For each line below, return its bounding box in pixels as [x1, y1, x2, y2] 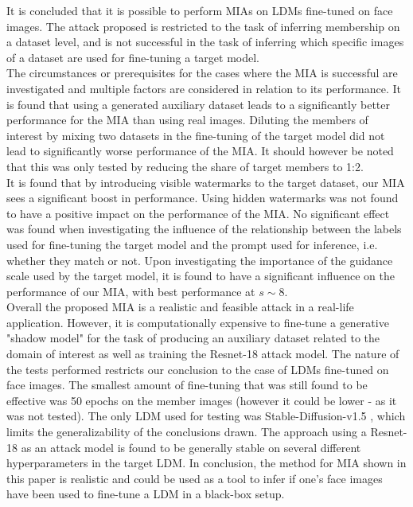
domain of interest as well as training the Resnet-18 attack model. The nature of [6, 345, 399, 362]
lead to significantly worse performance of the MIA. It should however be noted [6, 142, 394, 159]
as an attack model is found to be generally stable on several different [21, 439, 361, 455]
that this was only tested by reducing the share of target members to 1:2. [6, 158, 364, 174]
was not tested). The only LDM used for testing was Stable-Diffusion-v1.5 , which [6, 408, 406, 424]
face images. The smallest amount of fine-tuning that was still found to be [6, 376, 368, 393]
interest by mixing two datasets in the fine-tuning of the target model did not [6, 127, 385, 143]
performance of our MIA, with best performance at [6, 283, 255, 299]
